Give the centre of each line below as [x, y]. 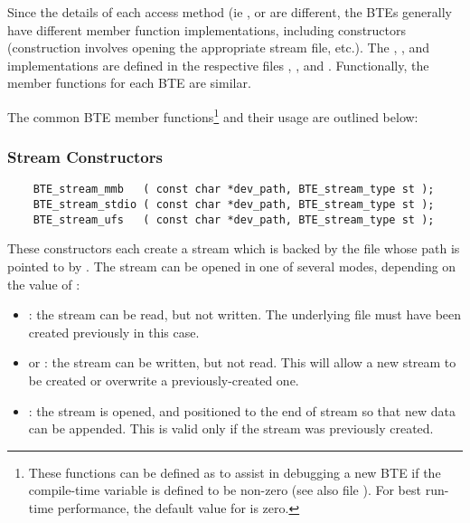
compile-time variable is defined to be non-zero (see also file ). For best [225, 490]
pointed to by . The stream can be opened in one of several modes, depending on [232, 266]
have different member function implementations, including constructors [207, 29]
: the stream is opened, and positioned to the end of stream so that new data [242, 410]
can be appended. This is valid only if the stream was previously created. [231, 428]
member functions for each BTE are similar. [129, 83]
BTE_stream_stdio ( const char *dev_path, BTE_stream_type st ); [234, 205]
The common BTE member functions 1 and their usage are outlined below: [213, 115]
